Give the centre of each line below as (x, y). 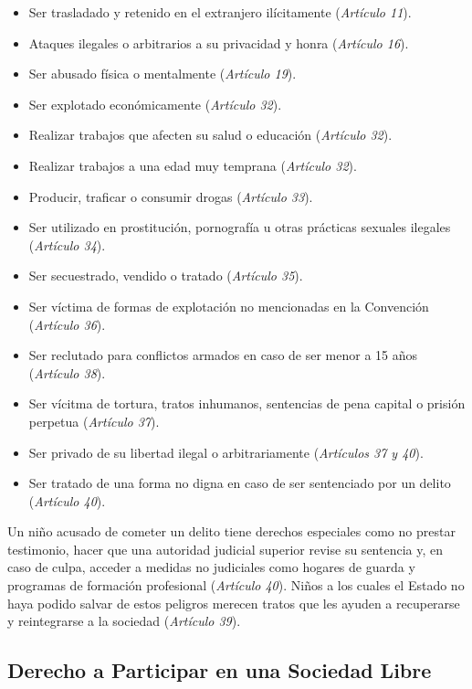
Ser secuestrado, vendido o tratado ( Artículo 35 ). (166, 276)
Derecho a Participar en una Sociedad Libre (220, 670)
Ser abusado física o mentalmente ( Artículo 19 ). (163, 74)
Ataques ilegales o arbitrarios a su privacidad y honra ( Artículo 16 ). (219, 42)
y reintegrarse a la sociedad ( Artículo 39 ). (124, 621)
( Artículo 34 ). (67, 244)
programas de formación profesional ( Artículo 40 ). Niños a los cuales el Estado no (236, 585)
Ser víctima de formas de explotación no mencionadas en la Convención (229, 306)
